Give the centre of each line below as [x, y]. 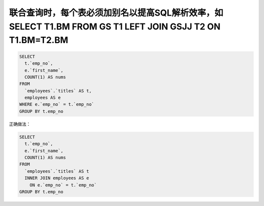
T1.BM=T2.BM [39, 40]
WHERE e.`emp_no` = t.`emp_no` [57, 104]
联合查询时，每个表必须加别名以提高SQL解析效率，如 [116, 13]
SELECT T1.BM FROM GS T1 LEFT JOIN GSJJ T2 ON [115, 26]
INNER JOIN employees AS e [57, 178]
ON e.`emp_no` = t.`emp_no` [63, 185]
